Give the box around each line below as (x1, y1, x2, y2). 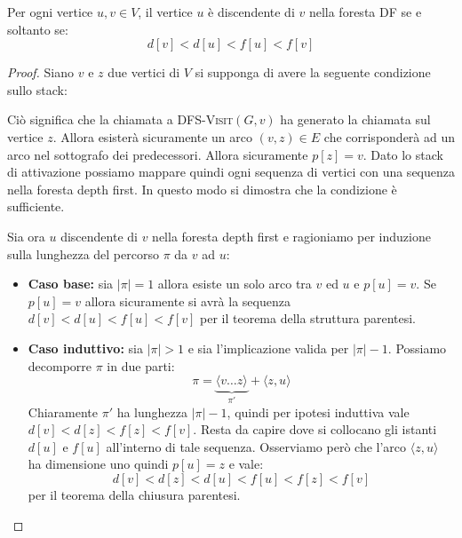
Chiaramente (28, 402, 99, 421)
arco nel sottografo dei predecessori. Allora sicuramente (7, 145, 308, 163)
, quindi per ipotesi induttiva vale (227, 402, 410, 421)
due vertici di (108, 63, 180, 82)
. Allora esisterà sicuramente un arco (52, 127, 253, 146)
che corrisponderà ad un (323, 127, 456, 146)
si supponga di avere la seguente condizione (195, 63, 431, 82)
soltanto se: (7, 20, 68, 38)
